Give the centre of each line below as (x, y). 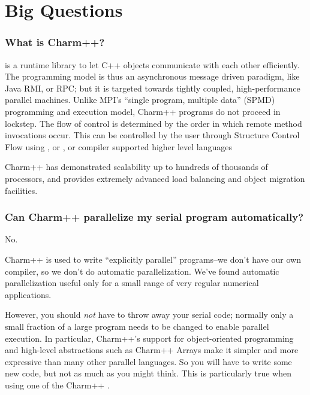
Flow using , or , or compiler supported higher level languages (119, 146)
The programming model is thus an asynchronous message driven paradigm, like (152, 76)
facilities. (21, 190)
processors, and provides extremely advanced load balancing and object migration (155, 178)
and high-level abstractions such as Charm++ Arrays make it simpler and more (152, 350)
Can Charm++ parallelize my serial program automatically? (154, 217)
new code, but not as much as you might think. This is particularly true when (148, 373)
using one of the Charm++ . (57, 385)
